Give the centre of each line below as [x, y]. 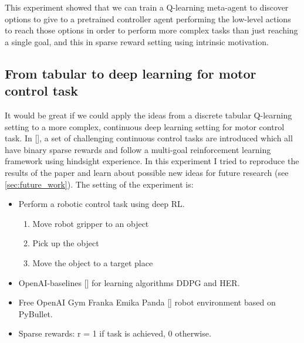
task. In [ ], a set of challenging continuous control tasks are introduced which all [149, 138]
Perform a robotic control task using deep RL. [102, 204]
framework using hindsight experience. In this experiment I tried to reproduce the [152, 161]
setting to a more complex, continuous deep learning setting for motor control [145, 126]
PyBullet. [36, 313]
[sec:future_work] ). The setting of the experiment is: [99, 184]
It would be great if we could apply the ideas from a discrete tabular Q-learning [148, 115]
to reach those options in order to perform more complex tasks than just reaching [151, 30]
